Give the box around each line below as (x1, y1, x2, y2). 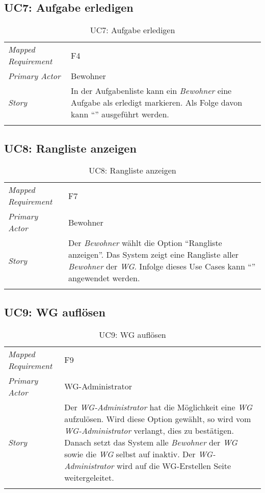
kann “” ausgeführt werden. (71, 108, 169, 120)
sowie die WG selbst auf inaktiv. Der (64, 448, 196, 460)
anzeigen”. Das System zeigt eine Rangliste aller (68, 249, 239, 261)
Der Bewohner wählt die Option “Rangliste (68, 237, 222, 249)
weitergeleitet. (64, 471, 114, 483)
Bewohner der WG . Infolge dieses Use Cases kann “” (68, 260, 256, 273)
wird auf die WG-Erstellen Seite (116, 459, 231, 472)
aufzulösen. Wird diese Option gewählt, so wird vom (64, 412, 251, 425)
